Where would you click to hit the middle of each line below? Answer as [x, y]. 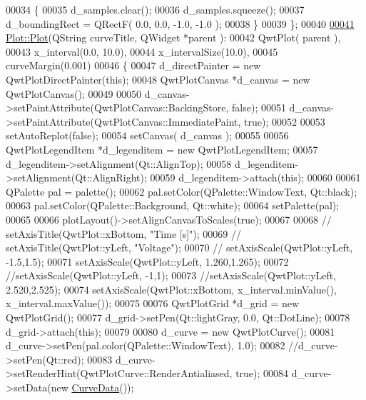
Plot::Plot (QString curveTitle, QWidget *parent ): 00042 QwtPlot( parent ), [173, 37]
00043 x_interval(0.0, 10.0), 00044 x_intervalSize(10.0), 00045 [142, 51]
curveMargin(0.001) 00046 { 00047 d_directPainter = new [133, 65]
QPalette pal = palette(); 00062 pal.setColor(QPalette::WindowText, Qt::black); [182, 191]
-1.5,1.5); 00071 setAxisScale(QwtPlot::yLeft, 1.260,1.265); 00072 [147, 261]
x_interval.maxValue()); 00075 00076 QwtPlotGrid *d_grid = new [153, 303]
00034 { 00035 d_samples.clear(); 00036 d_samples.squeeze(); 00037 [155, 9]
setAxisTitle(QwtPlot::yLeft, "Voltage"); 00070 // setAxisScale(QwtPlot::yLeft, [179, 247]
